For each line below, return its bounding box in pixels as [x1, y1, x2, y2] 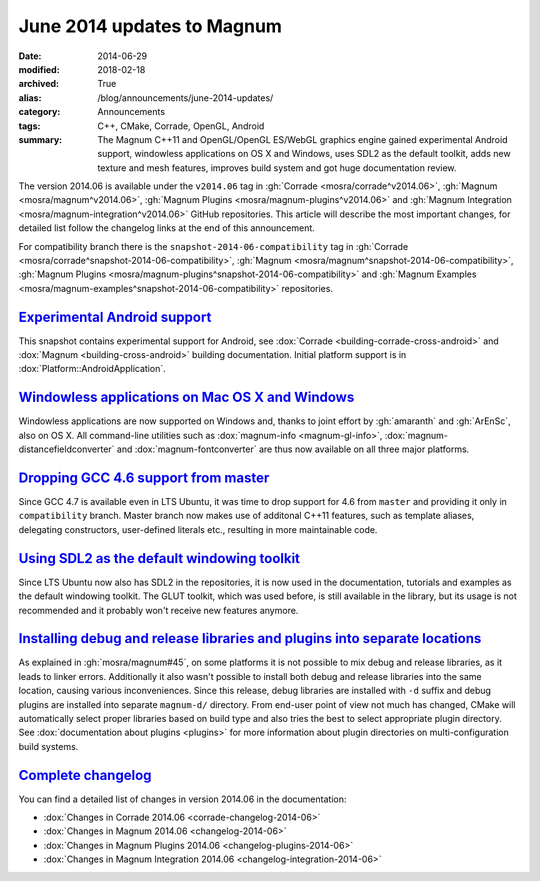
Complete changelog [18, 766, 152, 784]
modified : [18, 63, 60, 75]
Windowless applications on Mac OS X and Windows [18, 389, 355, 406]
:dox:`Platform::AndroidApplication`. [18, 363, 166, 375]
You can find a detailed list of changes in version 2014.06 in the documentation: [18, 793, 347, 805]
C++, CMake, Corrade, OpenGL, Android [97, 120, 265, 132]
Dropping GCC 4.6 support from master [18, 469, 270, 486]
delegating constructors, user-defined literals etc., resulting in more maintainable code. [18, 523, 378, 535]
